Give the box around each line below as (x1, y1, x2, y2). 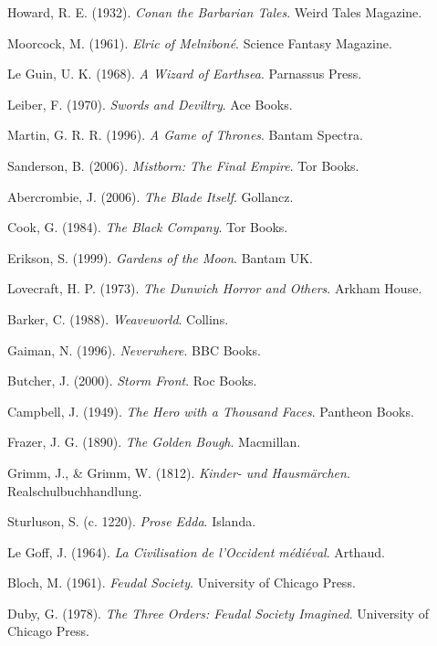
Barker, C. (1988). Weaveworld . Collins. (7, 309, 229, 328)
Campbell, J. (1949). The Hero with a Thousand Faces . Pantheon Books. (7, 401, 414, 420)
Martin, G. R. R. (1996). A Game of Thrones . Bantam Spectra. (7, 125, 363, 144)
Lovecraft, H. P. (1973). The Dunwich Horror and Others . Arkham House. (7, 279, 422, 298)
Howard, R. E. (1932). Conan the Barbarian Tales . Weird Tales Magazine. (7, 3, 422, 21)
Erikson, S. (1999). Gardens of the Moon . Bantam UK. (7, 248, 313, 267)
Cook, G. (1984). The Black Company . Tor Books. (7, 217, 288, 237)
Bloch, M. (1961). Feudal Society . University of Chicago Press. (7, 573, 356, 592)
